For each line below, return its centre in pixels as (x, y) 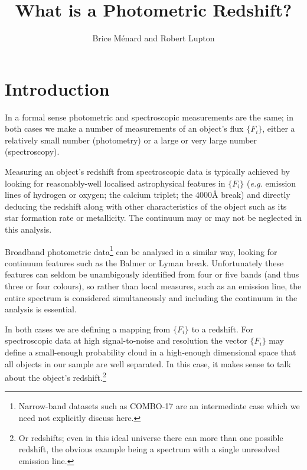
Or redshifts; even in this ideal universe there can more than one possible (151, 437)
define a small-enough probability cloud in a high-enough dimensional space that (151, 352)
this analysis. (28, 229)
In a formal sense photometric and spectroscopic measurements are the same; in (149, 117)
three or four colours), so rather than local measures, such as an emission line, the (153, 286)
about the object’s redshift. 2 (55, 376)
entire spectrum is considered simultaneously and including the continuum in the (151, 297)
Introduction (57, 88)
